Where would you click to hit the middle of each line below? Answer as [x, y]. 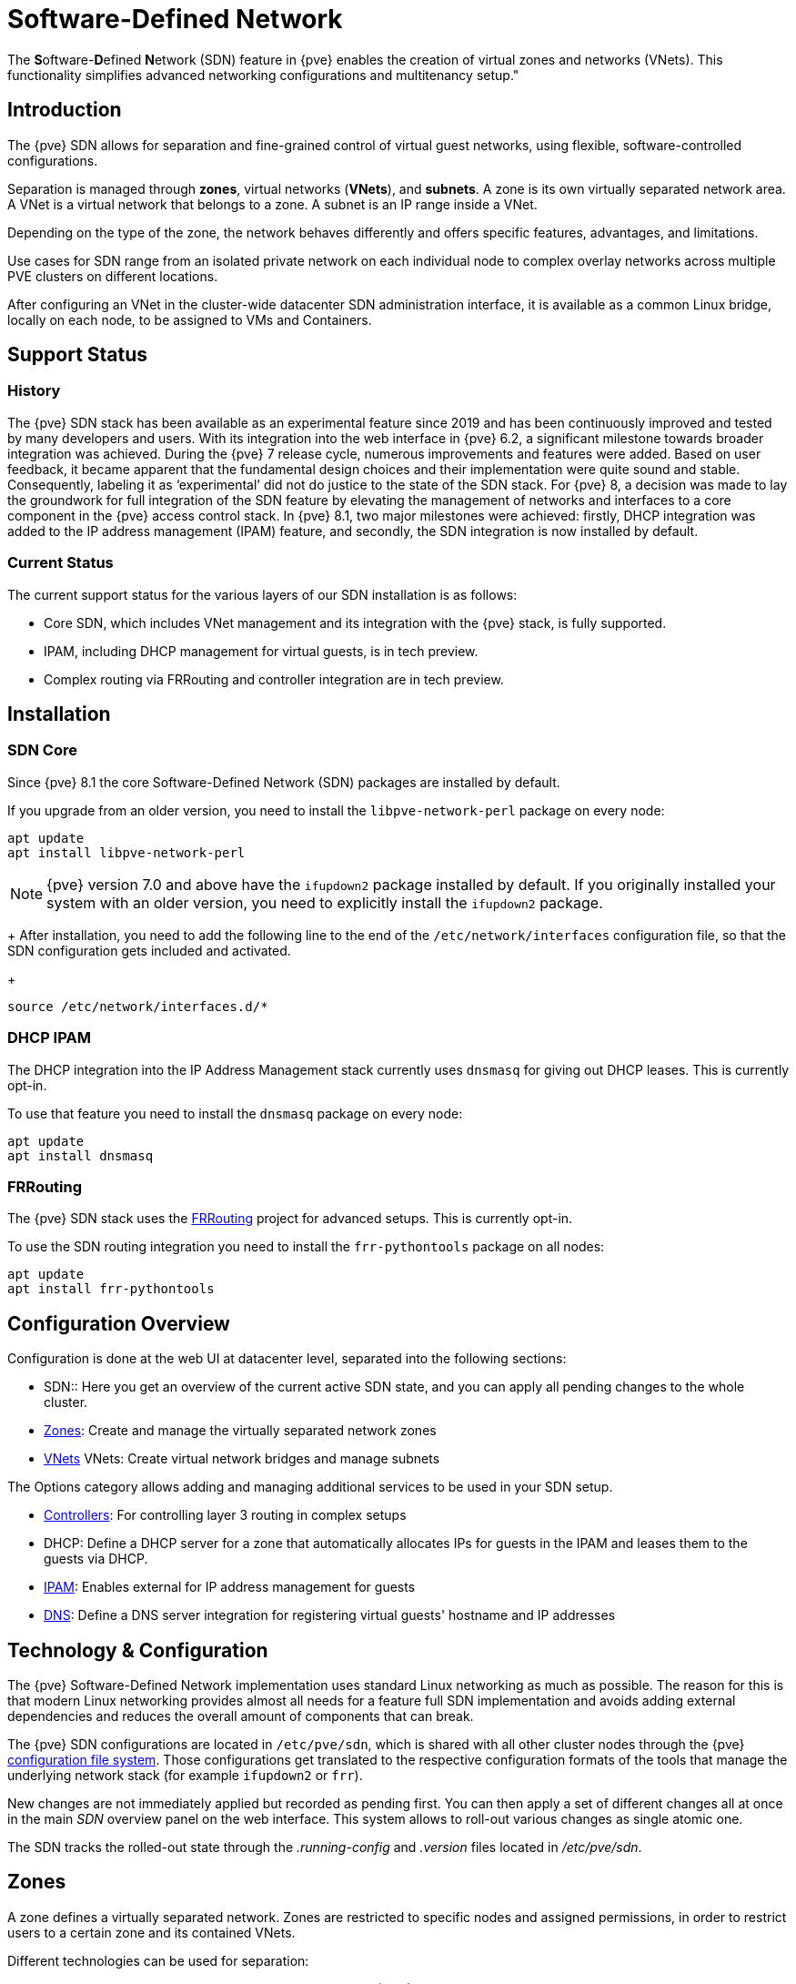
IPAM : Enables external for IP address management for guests [230, 1587]
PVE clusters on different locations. [113, 276]
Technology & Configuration [138, 1650]
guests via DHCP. [96, 1559]
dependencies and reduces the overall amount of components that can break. [241, 1716]
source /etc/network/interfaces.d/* [138, 1006]
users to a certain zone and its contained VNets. [151, 1932]
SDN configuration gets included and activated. [149, 950]
